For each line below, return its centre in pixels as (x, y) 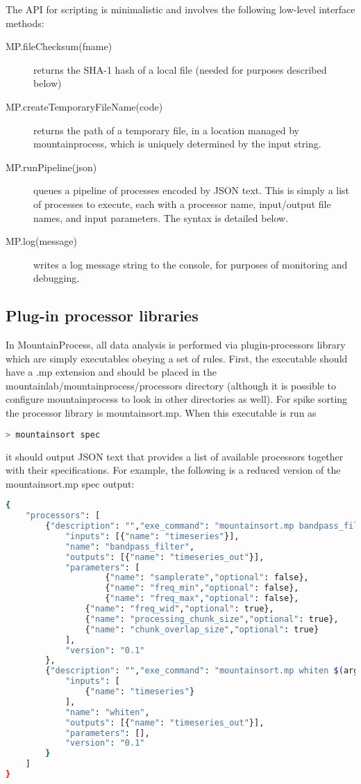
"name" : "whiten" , (107, 712)
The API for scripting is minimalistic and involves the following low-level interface (180, 9)
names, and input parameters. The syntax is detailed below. (161, 217)
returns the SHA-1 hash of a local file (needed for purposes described (180, 69)
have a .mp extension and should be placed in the (111, 372)
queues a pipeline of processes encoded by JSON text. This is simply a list (192, 190)
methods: (25, 23)
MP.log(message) (42, 241)
